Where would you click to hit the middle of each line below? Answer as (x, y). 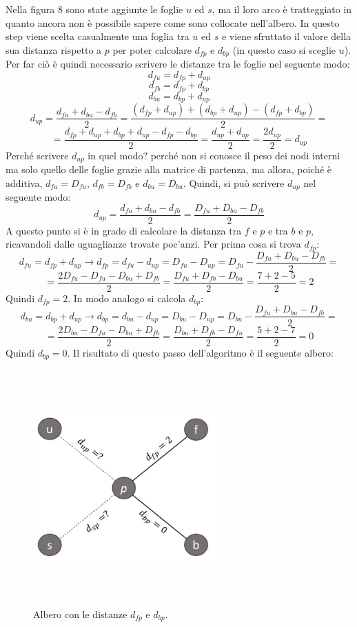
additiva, (24, 182)
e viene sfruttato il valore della (286, 36)
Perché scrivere (37, 155)
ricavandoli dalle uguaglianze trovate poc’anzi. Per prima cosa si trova (153, 244)
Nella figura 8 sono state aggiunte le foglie (94, 9)
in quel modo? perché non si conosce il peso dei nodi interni (214, 155)
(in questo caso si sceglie (284, 49)
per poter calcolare (152, 49)
